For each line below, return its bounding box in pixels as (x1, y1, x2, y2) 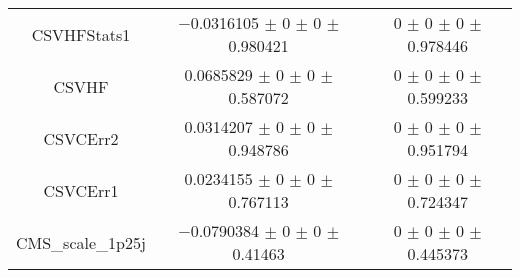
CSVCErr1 (43, 178, 119, 202)
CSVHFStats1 (31, 22, 131, 46)
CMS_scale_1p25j (16, 230, 146, 254)
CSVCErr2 (43, 126, 119, 150)
